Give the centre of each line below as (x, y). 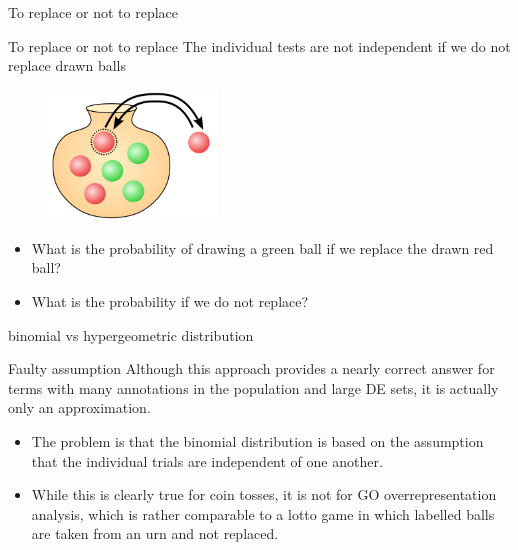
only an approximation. (79, 407)
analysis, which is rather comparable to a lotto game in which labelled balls (263, 513)
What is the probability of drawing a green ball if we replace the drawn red (262, 247)
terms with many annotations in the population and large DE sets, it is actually (253, 387)
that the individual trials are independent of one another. (207, 460)
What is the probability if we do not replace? (170, 301)
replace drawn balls (67, 65)
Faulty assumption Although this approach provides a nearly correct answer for (251, 368)
